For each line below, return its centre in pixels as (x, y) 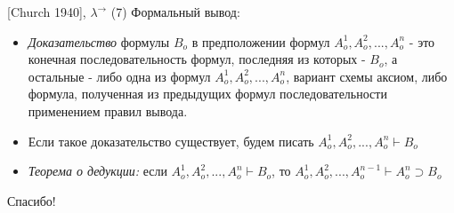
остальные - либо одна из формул (119, 76)
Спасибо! (32, 200)
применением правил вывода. (108, 110)
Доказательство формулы (99, 41)
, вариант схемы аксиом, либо (367, 76)
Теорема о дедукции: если (97, 171)
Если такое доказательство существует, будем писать (171, 141)
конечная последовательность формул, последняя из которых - (197, 59)
